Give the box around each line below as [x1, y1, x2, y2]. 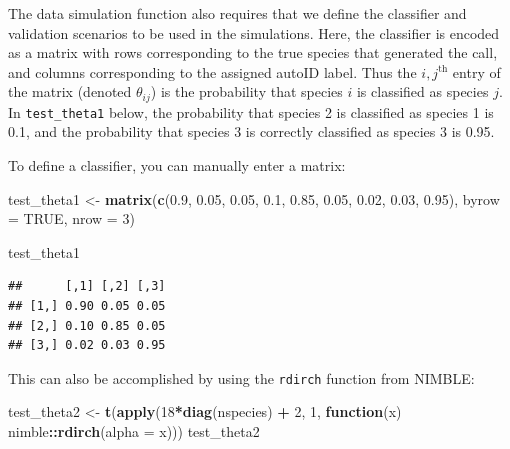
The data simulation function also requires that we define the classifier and [8, 3, 467, 23]
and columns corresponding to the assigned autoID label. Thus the [8, 61, 417, 82]
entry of [452, 61, 501, 82]
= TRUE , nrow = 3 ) [8, 208, 135, 229]
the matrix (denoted [8, 81, 132, 102]
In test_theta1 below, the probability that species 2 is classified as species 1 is [8, 101, 494, 122]
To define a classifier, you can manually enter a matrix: [8, 155, 346, 176]
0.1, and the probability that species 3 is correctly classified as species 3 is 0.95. [8, 121, 495, 142]
